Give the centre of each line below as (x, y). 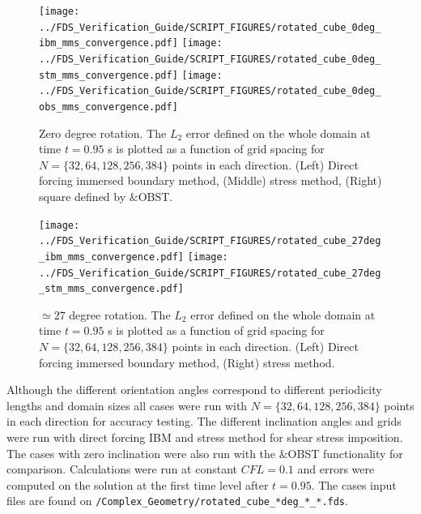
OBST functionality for (345, 453)
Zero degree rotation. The (103, 133)
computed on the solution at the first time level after (138, 484)
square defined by (83, 196)
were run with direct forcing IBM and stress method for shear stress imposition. (205, 437)
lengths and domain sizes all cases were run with (127, 405)
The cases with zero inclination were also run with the (141, 453)
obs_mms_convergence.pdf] (108, 107)
